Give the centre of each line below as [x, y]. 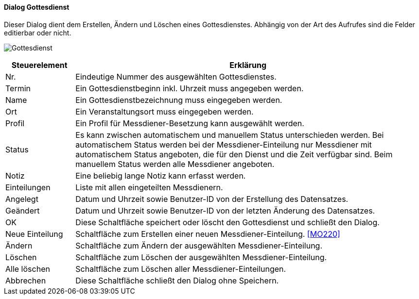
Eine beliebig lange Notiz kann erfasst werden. [161, 175]
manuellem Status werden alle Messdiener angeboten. [175, 164]
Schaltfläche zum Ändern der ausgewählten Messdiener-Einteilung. [199, 245]
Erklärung [248, 65]
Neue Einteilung [34, 234]
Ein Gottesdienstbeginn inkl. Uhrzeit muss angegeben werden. [190, 88]
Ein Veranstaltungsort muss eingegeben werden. [165, 111]
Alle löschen [28, 269]
